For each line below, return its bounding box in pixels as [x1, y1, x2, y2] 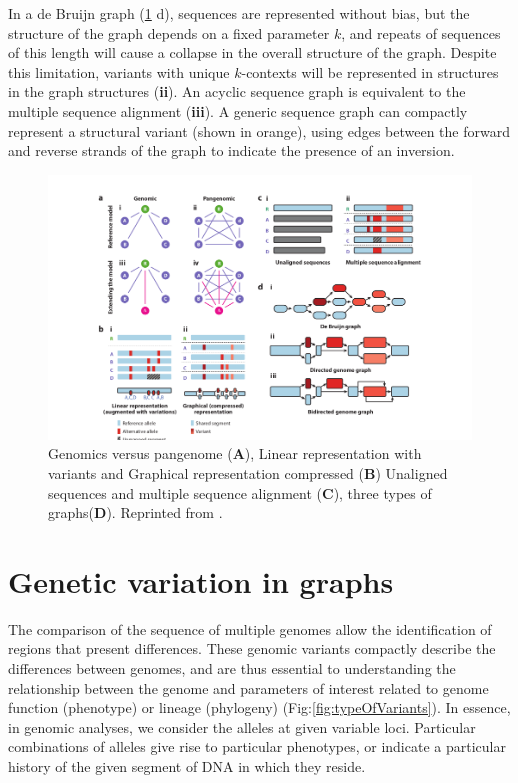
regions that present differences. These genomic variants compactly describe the [8, 638, 496, 659]
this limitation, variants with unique [8, 61, 230, 82]
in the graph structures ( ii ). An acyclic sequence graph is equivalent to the [8, 81, 466, 102]
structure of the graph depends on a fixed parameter [8, 22, 330, 43]
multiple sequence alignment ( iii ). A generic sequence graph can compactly [8, 100, 468, 121]
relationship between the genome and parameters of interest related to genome [8, 677, 489, 698]
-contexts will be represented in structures [241, 61, 499, 82]
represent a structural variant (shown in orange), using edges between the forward [8, 120, 510, 141]
